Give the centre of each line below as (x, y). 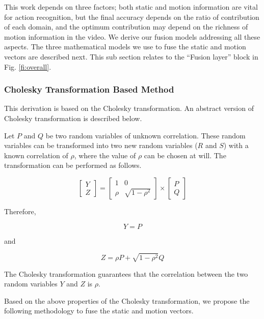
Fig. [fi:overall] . (28, 66)
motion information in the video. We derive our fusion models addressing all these (132, 36)
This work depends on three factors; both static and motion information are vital (131, 7)
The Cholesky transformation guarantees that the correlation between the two (126, 273)
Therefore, (20, 211)
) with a (236, 145)
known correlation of (36, 155)
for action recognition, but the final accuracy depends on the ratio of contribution (132, 17)
